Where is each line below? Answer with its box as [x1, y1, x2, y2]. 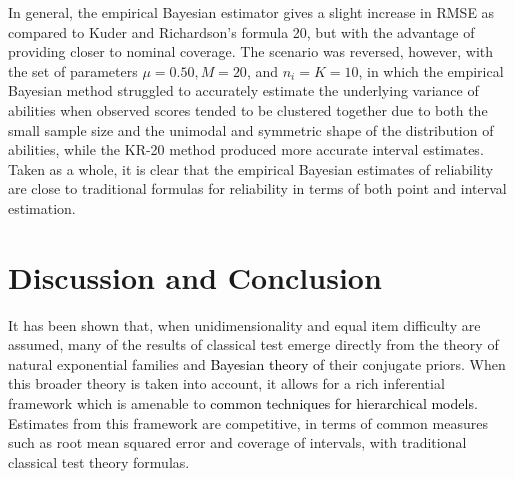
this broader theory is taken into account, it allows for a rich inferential [8, 373, 445, 394]
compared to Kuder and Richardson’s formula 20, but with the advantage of [8, 21, 475, 42]
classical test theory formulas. [8, 451, 190, 472]
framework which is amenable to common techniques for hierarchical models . [8, 393, 478, 414]
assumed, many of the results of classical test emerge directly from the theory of [8, 334, 499, 355]
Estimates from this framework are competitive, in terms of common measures [8, 412, 488, 433]
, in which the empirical [358, 60, 504, 81]
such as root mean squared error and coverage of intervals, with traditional [8, 432, 467, 453]
